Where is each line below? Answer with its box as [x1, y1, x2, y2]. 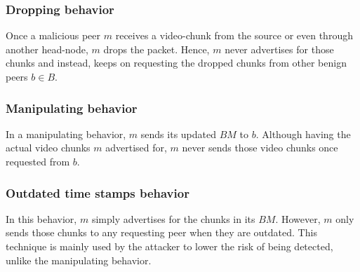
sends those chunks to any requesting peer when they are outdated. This [6, 225, 317, 240]
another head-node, [6, 41, 88, 56]
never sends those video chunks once [182, 140, 338, 155]
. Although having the [255, 126, 351, 141]
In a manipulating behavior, [6, 126, 126, 141]
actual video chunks [6, 140, 91, 155]
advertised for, [105, 140, 167, 155]
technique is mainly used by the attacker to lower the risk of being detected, [6, 239, 333, 253]
